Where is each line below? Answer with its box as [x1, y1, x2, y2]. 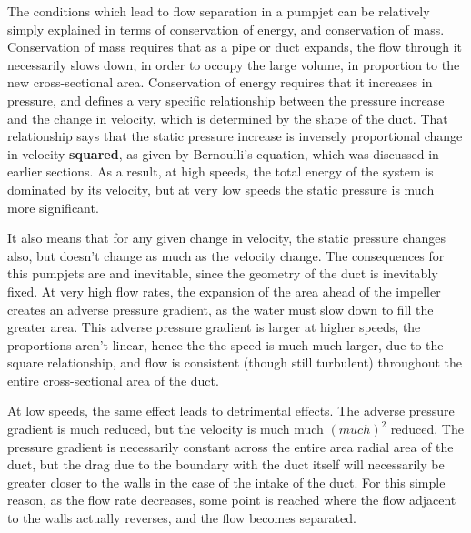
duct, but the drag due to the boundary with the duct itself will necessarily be [7, 455, 445, 474]
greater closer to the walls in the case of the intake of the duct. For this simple [7, 472, 446, 491]
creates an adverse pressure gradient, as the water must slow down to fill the [7, 299, 434, 318]
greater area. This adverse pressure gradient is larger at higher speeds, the [7, 317, 421, 337]
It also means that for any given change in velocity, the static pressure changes [7, 228, 446, 247]
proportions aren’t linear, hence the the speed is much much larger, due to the [7, 335, 444, 354]
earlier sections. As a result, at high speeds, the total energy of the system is [7, 162, 434, 181]
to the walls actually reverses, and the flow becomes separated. [7, 508, 356, 528]
